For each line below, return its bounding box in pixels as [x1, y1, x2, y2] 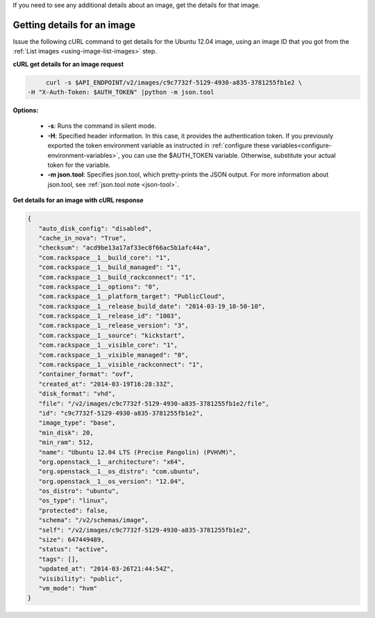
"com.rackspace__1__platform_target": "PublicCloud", [38, 293, 226, 300]
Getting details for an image [12, 19, 135, 31]
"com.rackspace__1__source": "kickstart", [38, 331, 185, 339]
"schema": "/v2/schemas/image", [38, 517, 149, 524]
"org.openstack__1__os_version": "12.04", [38, 477, 185, 485]
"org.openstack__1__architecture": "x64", [38, 457, 185, 466]
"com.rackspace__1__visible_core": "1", [38, 341, 178, 349]
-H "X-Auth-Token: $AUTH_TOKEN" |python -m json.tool [27, 88, 215, 97]
